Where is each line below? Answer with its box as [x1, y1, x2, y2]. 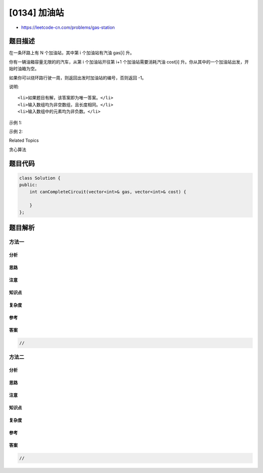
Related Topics [9, 137, 39, 144]
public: [19, 182, 38, 188]
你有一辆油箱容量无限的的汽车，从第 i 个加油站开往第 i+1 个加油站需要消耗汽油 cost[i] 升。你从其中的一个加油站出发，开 [9, 59, 249, 64]
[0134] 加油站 [9, 7, 64, 18]
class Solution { [19, 175, 61, 181]
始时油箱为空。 [9, 66, 39, 72]
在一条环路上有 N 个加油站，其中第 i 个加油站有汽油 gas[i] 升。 [9, 50, 135, 56]
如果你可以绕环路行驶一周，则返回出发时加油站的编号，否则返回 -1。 [9, 75, 147, 81]
